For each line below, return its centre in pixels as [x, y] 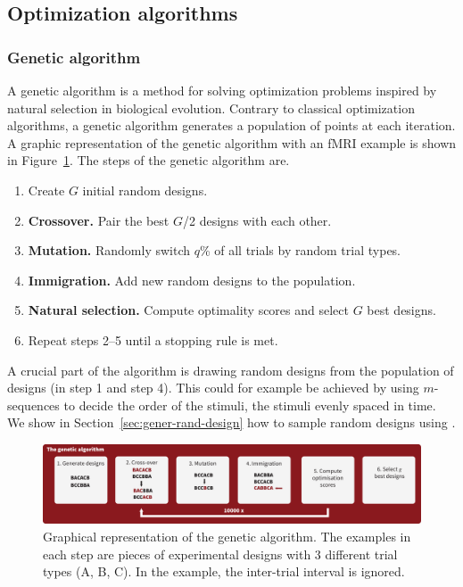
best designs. [401, 310]
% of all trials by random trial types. [300, 250]
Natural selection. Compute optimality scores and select [188, 310]
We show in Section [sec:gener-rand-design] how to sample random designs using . [231, 422]
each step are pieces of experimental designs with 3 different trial [220, 554]
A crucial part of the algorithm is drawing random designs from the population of [231, 370]
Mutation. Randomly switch [109, 250]
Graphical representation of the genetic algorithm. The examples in [227, 536]
